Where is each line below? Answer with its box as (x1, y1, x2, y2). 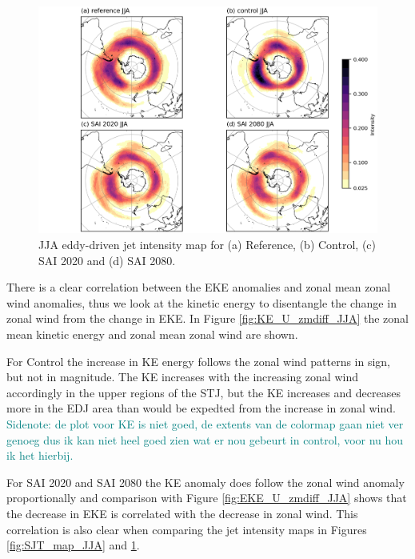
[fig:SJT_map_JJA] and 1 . (6, 537, 140, 553)
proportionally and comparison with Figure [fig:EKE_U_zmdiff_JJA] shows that (6, 489, 407, 506)
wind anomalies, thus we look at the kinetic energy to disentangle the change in (6, 294, 397, 311)
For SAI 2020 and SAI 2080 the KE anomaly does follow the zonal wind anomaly (6, 473, 405, 490)
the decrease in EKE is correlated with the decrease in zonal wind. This (6, 505, 358, 521)
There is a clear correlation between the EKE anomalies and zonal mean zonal (6, 279, 391, 296)
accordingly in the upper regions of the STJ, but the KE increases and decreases (6, 384, 401, 400)
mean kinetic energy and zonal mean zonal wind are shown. (6, 326, 298, 343)
